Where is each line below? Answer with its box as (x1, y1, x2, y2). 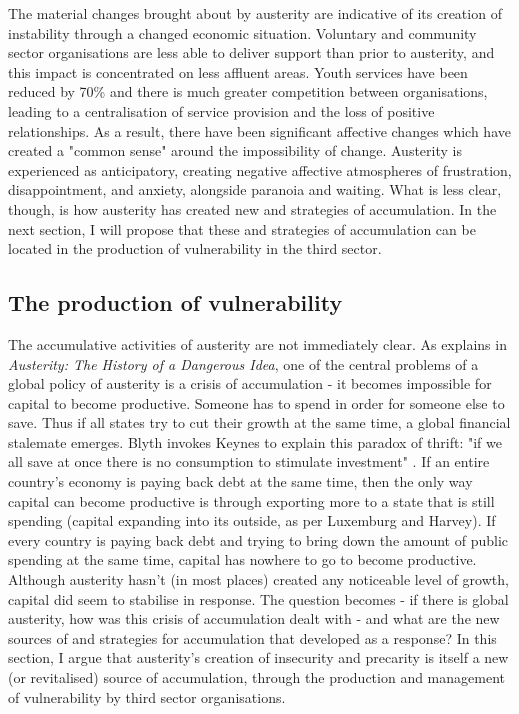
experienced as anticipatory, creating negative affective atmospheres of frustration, (8, 159, 512, 180)
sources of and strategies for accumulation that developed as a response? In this (8, 627, 497, 648)
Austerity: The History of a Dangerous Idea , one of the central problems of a (8, 353, 479, 374)
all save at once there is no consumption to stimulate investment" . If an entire (8, 451, 490, 472)
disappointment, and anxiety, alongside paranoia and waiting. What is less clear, (8, 179, 502, 200)
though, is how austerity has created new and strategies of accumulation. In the (8, 198, 497, 219)
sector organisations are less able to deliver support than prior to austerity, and (8, 42, 495, 63)
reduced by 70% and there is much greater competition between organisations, (8, 81, 488, 102)
